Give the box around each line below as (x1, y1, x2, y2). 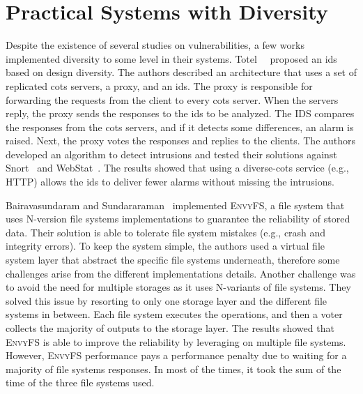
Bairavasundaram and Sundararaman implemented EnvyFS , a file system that (6, 197, 345, 212)
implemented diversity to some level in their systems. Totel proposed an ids (6, 51, 337, 66)
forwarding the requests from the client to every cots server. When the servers (6, 92, 339, 107)
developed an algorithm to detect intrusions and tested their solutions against (6, 146, 337, 161)
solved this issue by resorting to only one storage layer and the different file (6, 293, 327, 308)
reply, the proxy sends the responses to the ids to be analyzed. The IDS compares (6, 106, 355, 121)
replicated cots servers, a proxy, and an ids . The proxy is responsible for (6, 78, 313, 93)
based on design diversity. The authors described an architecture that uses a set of (6, 65, 357, 79)
